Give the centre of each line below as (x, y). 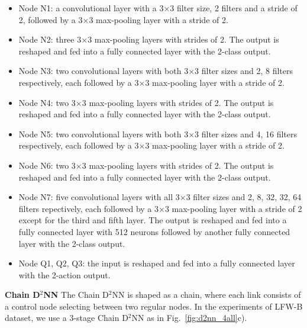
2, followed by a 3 (51, 19)
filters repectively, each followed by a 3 (88, 208)
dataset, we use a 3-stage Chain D (67, 318)
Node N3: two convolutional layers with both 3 (104, 71)
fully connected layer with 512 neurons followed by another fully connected (154, 231)
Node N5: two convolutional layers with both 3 (104, 134)
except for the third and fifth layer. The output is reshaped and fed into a (153, 220)
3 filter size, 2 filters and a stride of (234, 8)
